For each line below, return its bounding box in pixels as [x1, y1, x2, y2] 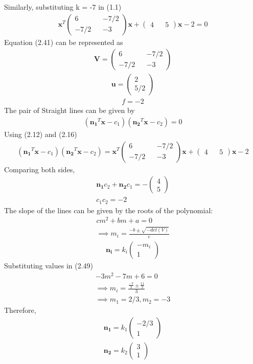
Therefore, [4, 305, 36, 315]
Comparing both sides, [4, 164, 75, 174]
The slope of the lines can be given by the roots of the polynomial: [4, 204, 213, 215]
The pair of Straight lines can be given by [4, 105, 135, 116]
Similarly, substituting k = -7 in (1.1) [4, 2, 122, 12]
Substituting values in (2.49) [4, 260, 94, 270]
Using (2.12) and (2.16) [4, 128, 77, 139]
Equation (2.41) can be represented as [4, 36, 123, 47]
